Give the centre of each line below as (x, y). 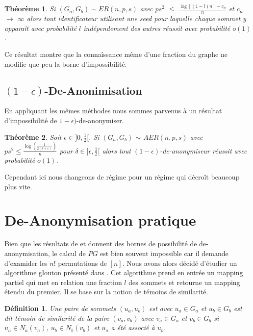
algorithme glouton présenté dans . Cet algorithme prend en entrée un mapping (124, 272)
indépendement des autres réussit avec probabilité (157, 28)
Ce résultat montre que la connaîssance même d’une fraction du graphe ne (116, 54)
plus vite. (18, 186)
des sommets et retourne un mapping (184, 282)
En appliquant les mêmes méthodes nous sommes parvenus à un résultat (113, 111)
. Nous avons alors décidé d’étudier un (180, 263)
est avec (161, 308)
